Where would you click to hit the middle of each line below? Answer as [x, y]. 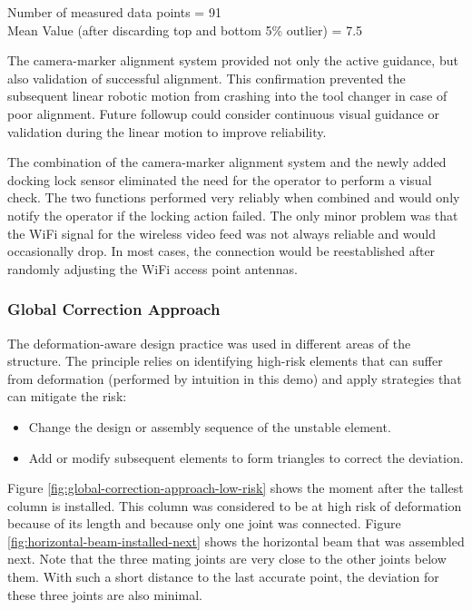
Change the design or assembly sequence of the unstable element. [210, 426]
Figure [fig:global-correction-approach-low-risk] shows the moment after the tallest [236, 488]
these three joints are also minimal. [105, 594]
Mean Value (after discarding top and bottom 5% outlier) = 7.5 [185, 30]
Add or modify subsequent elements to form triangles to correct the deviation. [246, 457]
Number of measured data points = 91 [114, 12]
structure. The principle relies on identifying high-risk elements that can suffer [225, 361]
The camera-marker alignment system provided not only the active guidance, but [233, 60]
